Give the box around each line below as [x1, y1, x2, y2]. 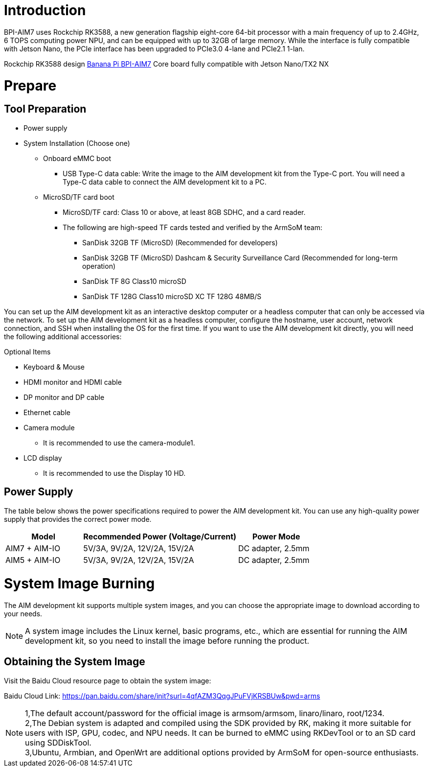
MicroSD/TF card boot [43, 192, 114, 201]
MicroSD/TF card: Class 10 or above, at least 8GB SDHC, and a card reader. [63, 208, 306, 216]
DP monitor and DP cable [23, 393, 105, 401]
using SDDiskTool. [25, 737, 91, 748]
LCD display [23, 453, 62, 462]
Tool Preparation [4, 103, 87, 116]
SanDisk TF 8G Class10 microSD [82, 277, 186, 285]
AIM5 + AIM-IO [5, 555, 61, 565]
